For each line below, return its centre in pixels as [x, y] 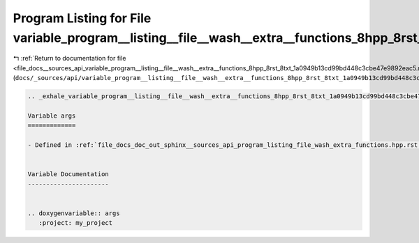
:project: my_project [76, 223]
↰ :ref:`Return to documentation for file [69, 58]
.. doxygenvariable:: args [74, 213]
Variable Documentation [68, 174]
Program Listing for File [82, 18]
